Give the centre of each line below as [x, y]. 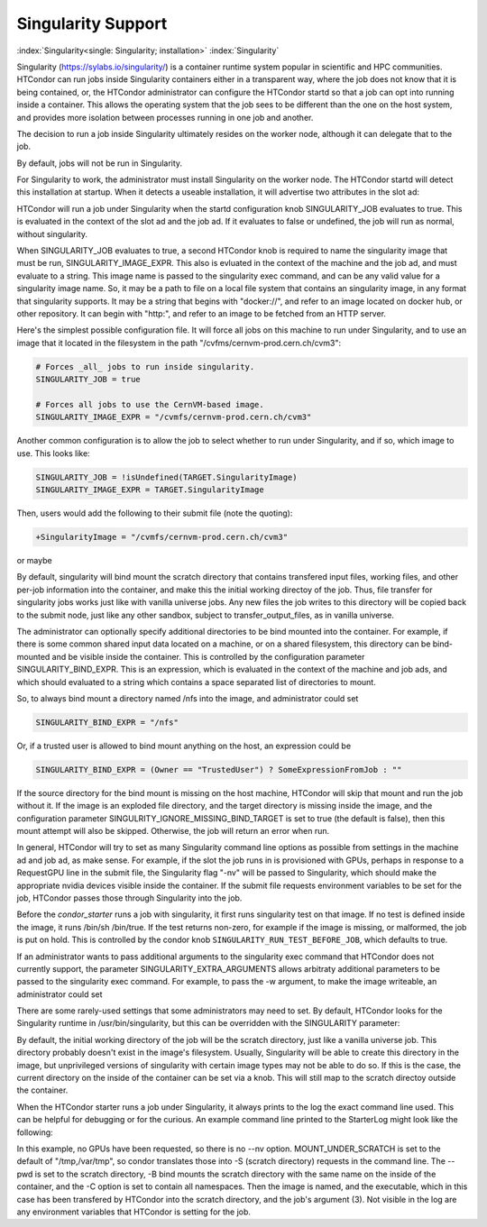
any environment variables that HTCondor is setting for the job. [134, 1212]
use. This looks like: [53, 453]
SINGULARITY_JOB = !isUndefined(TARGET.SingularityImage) [166, 477]
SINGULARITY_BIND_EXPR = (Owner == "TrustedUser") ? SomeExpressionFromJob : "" [219, 769]
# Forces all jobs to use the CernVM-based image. [150, 404]
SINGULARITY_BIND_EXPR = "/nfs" [107, 722]
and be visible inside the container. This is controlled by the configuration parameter [208, 656]
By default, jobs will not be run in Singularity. [100, 163]
